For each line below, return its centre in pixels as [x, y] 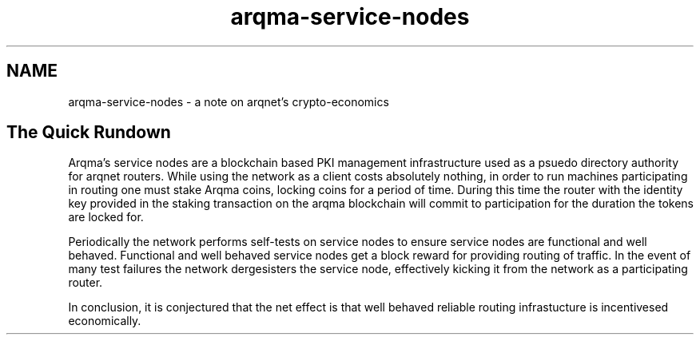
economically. [105, 321]
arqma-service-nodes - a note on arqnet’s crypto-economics [229, 101]
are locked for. [106, 217]
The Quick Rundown [89, 133]
